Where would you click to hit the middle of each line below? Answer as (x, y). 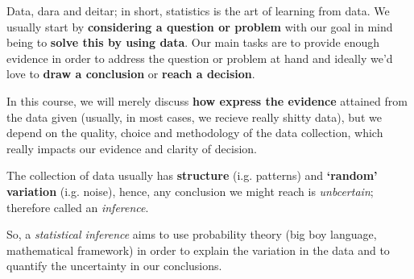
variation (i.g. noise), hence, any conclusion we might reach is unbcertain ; (190, 191)
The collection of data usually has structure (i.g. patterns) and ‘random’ (192, 175)
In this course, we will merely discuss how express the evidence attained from (207, 100)
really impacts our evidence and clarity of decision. (132, 148)
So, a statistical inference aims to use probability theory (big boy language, (192, 234)
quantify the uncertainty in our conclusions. (114, 266)
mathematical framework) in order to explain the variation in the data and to (198, 250)
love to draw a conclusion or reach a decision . (131, 74)
